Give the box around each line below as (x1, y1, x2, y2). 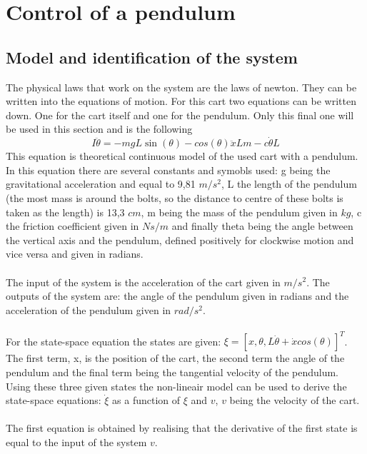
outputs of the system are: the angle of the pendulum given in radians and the (6, 288, 349, 303)
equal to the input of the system (6, 434, 147, 449)
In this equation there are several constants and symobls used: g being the (6, 162, 331, 177)
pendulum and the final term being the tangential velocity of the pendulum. (6, 364, 338, 379)
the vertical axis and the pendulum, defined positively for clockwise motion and (6, 232, 354, 247)
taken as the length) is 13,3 (6, 204, 125, 219)
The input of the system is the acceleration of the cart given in (6, 274, 281, 289)
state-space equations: (6, 393, 101, 408)
